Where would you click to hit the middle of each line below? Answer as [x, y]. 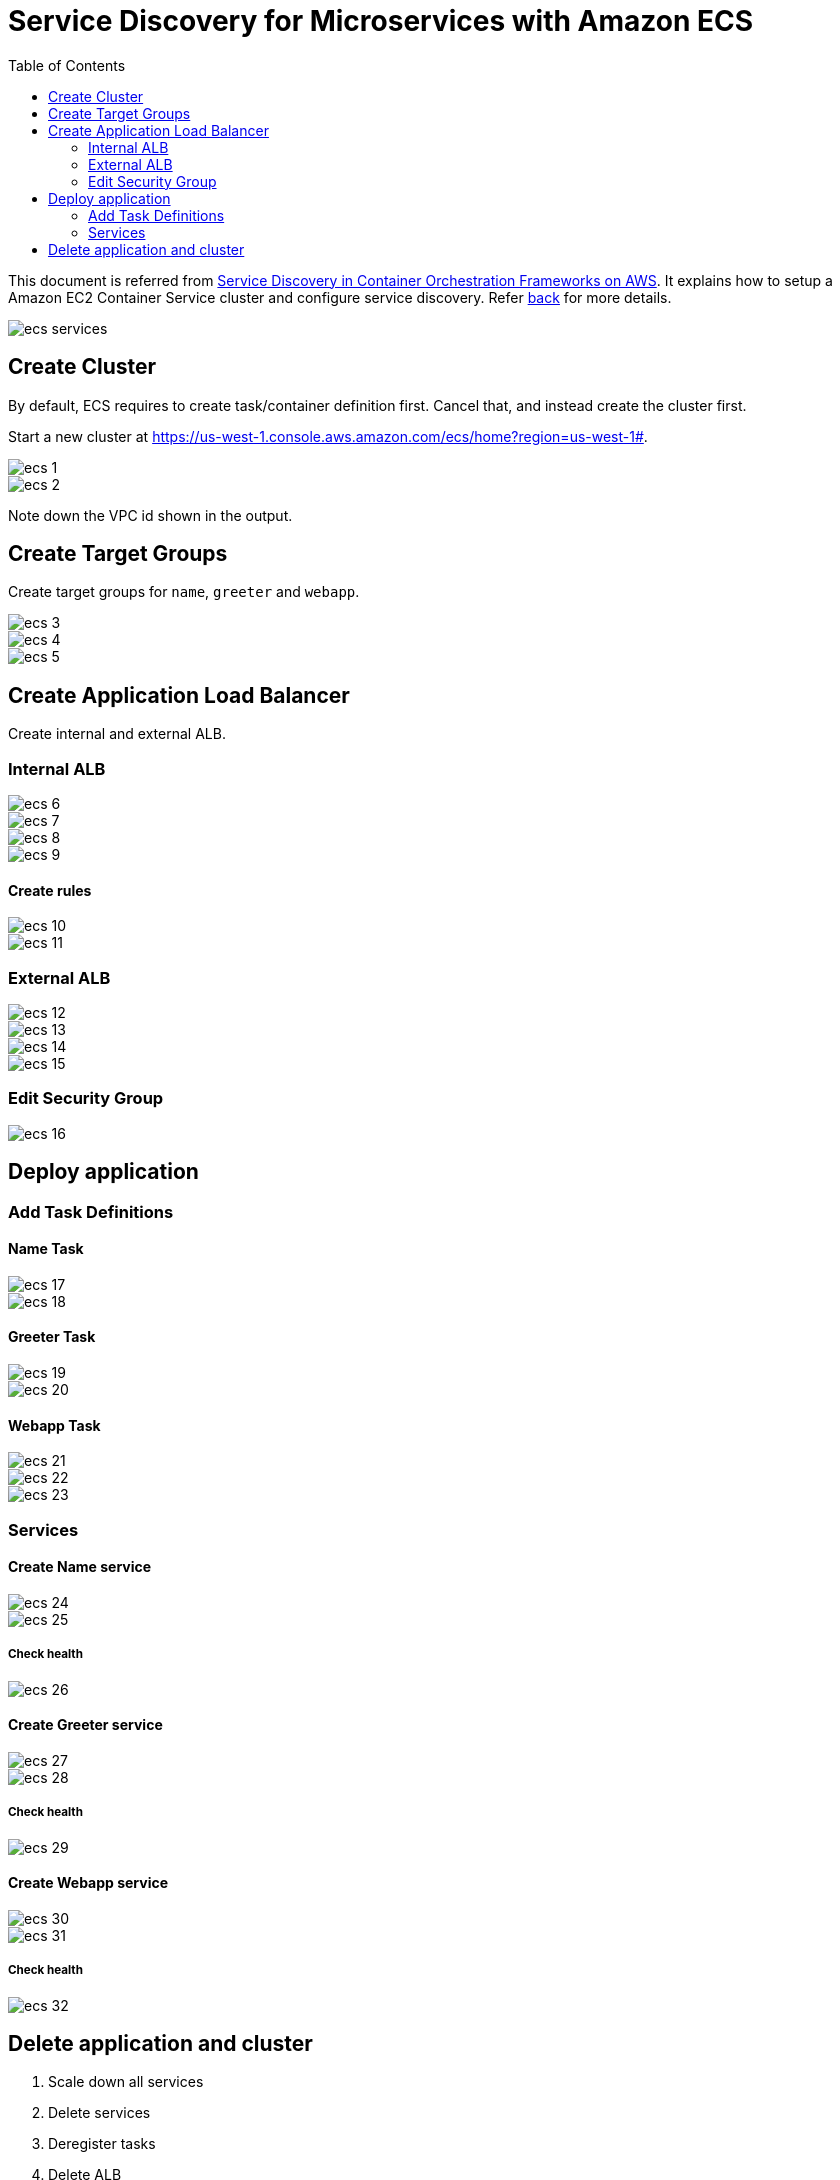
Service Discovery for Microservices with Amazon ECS [381, 21]
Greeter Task [52, 1337]
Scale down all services [126, 2082]
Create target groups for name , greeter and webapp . [184, 592]
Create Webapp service [88, 1883]
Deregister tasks [102, 2144]
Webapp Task [54, 1425]
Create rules [50, 890]
